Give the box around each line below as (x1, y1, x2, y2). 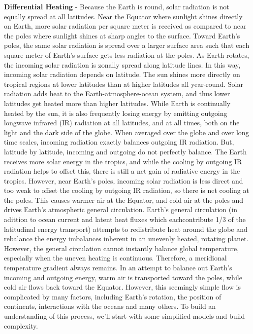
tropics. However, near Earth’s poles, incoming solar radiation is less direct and (4, 175, 243, 186)
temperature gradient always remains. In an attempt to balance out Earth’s (4, 262, 232, 273)
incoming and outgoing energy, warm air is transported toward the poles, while (4, 272, 242, 282)
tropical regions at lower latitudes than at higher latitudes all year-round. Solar (4, 78, 243, 89)
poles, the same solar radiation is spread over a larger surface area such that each (4, 40, 250, 50)
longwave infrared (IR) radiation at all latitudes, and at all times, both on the (4, 117, 240, 128)
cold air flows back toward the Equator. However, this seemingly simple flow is (4, 282, 241, 292)
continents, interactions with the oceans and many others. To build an (4, 301, 216, 311)
